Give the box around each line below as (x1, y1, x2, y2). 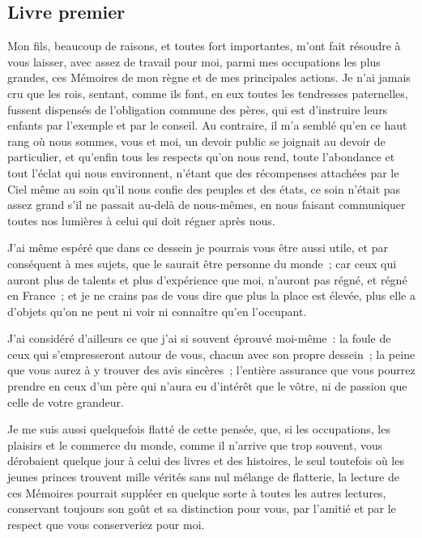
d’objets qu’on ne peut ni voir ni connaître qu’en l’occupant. (7, 302, 307, 319)
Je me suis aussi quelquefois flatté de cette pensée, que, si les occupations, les (7, 421, 390, 438)
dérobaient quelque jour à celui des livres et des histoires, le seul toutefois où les (7, 452, 404, 469)
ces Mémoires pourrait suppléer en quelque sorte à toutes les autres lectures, (7, 484, 386, 501)
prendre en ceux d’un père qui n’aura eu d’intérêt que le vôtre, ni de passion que (7, 378, 407, 395)
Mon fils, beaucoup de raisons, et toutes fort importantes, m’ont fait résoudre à (7, 37, 401, 54)
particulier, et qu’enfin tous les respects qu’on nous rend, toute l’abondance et (7, 148, 395, 165)
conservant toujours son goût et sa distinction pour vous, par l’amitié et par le (7, 500, 396, 517)
